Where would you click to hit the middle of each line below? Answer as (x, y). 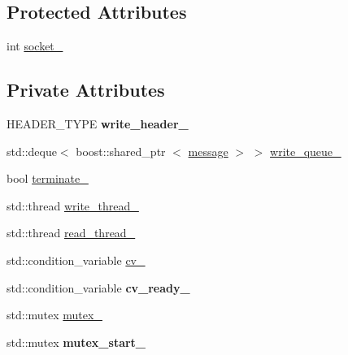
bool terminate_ (48, 178)
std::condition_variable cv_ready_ (98, 287)
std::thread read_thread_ (71, 233)
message (208, 151)
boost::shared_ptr (121, 151)
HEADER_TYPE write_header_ (98, 123)
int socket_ (35, 46)
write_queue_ (306, 151)
